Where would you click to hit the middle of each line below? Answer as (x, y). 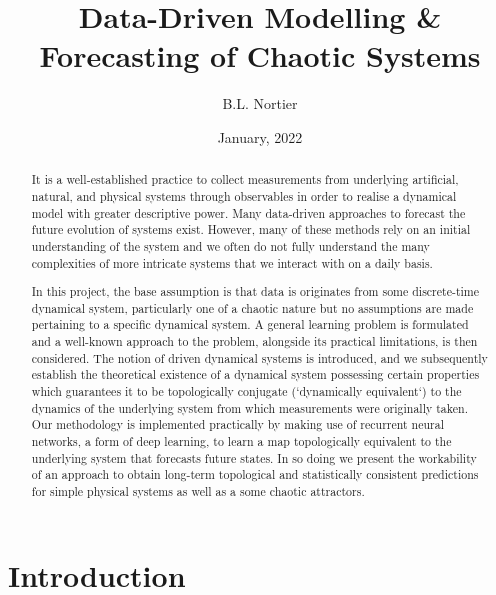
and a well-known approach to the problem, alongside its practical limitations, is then (254, 341)
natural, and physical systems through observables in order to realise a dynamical (244, 195)
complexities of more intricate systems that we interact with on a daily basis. (232, 262)
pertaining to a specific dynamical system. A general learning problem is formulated (250, 324)
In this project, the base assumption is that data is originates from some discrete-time (255, 291)
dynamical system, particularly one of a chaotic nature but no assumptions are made (252, 307)
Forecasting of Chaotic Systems (260, 55)
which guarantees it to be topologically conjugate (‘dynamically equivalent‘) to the (246, 391)
